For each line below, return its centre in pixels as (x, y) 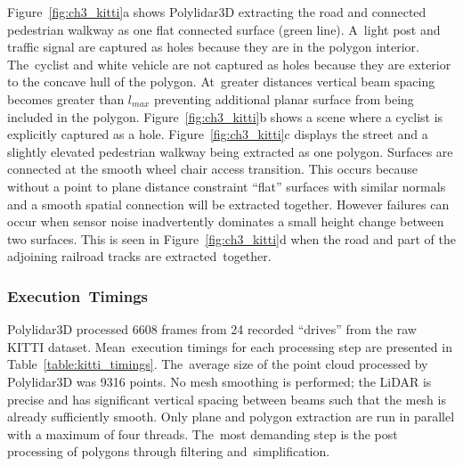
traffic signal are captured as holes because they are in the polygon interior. (213, 47)
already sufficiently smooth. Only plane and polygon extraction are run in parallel (231, 417)
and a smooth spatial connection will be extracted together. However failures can (228, 204)
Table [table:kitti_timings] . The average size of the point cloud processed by (218, 364)
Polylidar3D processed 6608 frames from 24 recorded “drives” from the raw (212, 329)
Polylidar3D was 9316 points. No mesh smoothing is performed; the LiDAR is (219, 381)
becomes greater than (66, 98)
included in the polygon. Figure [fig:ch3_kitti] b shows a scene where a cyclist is (225, 116)
